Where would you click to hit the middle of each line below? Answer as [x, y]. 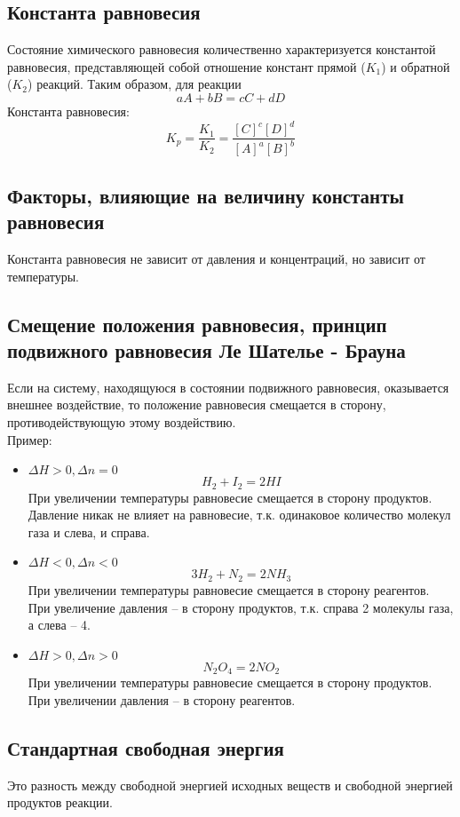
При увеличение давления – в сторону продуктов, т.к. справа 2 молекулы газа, [241, 607]
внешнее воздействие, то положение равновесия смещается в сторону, [197, 405]
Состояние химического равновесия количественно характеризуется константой [222, 49]
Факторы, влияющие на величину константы [206, 195]
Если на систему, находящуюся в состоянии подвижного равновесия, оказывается [228, 387]
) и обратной [416, 66]
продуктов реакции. [60, 802]
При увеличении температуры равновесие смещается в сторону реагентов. [229, 589]
